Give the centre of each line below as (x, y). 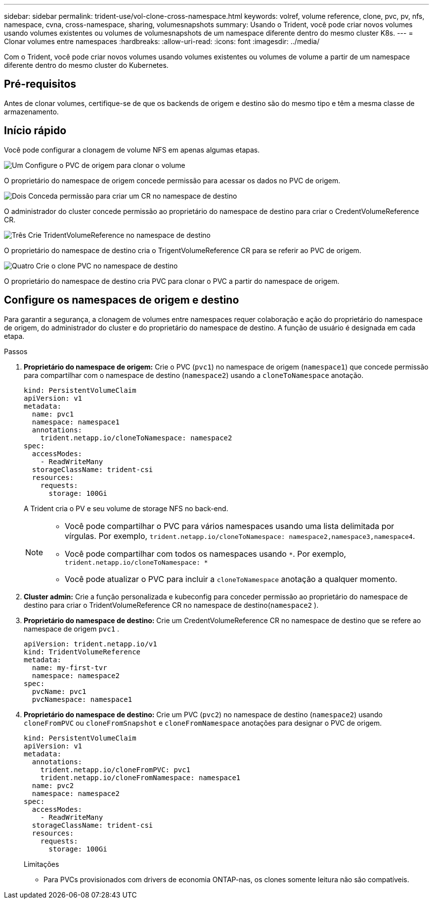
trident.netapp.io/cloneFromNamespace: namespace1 (140, 777)
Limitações (42, 864)
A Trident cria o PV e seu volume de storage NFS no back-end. (126, 508)
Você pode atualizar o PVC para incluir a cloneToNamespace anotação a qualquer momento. (231, 579)
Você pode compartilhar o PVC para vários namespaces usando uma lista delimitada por (230, 526)
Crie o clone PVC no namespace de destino (107, 266)
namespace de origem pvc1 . (72, 629)
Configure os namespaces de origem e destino (122, 300)
